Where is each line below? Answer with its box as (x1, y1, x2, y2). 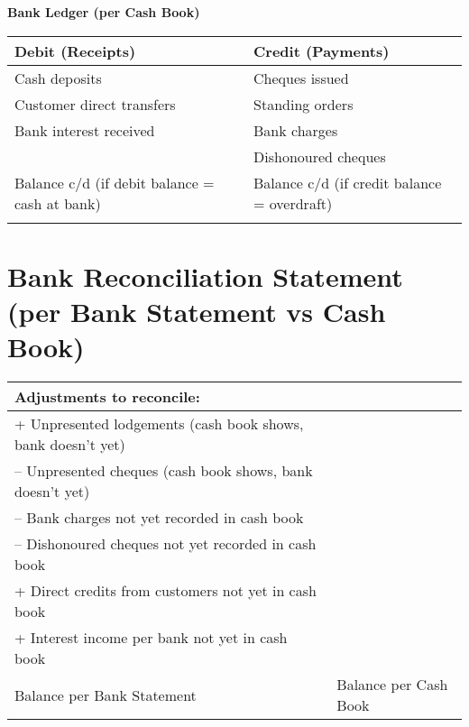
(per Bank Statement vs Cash (7, 292, 386, 329)
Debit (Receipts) (14, 40, 136, 61)
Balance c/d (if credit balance (253, 171, 442, 193)
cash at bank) (14, 192, 101, 214)
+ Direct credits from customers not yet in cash (14, 580, 317, 602)
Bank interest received (14, 119, 155, 141)
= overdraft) (253, 192, 333, 214)
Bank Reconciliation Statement (7, 257, 403, 294)
